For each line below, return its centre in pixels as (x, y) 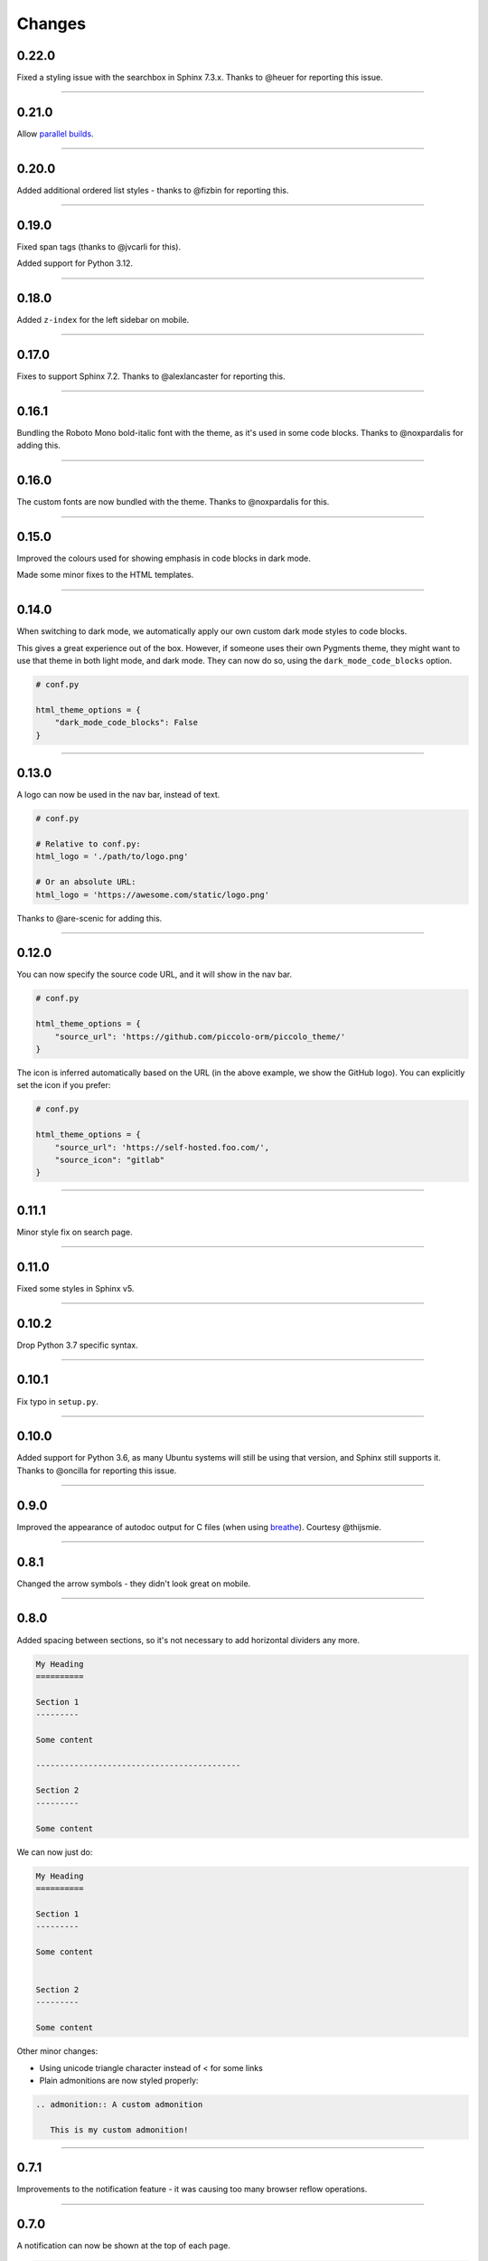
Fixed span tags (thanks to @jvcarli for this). (99, 246)
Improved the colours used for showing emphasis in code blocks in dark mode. (164, 558)
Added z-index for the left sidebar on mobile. (103, 320)
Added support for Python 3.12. (75, 263)
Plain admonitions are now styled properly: (119, 2081)
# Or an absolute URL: (86, 882)
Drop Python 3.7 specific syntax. (78, 1345)
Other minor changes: (57, 2051)
